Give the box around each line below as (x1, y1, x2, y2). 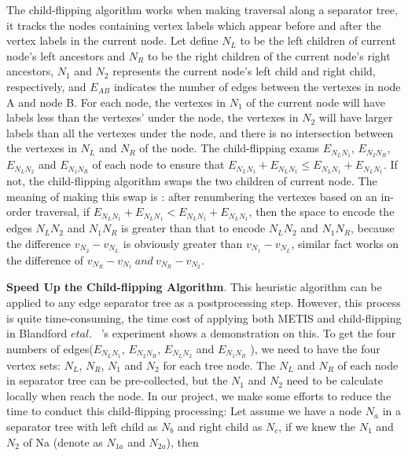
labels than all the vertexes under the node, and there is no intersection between (6, 124, 394, 140)
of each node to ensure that (92, 156, 225, 173)
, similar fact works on (291, 235, 399, 251)
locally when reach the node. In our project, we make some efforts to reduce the (6, 387, 391, 403)
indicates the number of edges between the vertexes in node (113, 78, 401, 94)
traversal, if (35, 203, 90, 220)
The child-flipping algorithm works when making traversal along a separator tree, (6, 2, 398, 17)
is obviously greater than (123, 235, 243, 251)
